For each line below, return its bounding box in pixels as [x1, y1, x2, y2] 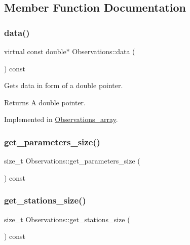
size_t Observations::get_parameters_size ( [4, 155, 140, 166]
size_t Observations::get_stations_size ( [4, 214, 130, 224]
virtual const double [4, 46, 66, 56]
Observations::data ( [72, 46, 135, 56]
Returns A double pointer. [4, 97, 86, 107]
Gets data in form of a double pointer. [4, 80, 123, 91]
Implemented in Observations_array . [4, 114, 118, 125]
